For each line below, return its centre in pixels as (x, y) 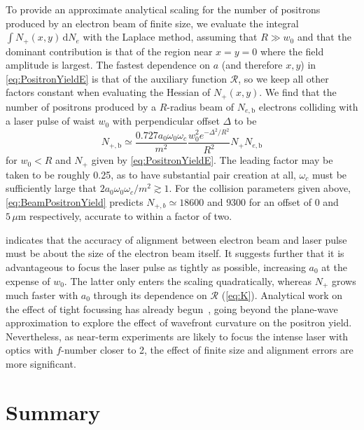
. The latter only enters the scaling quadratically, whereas (188, 280)
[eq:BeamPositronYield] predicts (75, 201)
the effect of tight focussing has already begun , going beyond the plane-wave (172, 308)
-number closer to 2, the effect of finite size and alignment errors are (207, 350)
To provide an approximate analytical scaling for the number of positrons (163, 9)
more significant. (41, 363)
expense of (28, 280)
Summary (53, 411)
